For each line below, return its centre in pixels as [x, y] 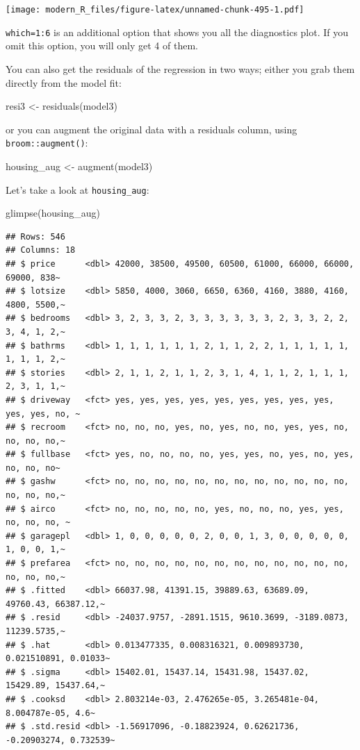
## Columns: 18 [41, 250]
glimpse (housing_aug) [53, 213]
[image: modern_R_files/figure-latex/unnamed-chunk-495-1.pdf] [155, 10]
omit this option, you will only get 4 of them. [102, 45]
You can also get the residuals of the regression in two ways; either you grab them [180, 68]
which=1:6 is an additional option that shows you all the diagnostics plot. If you [177, 32]
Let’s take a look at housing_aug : [77, 189]
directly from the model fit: [64, 82]
